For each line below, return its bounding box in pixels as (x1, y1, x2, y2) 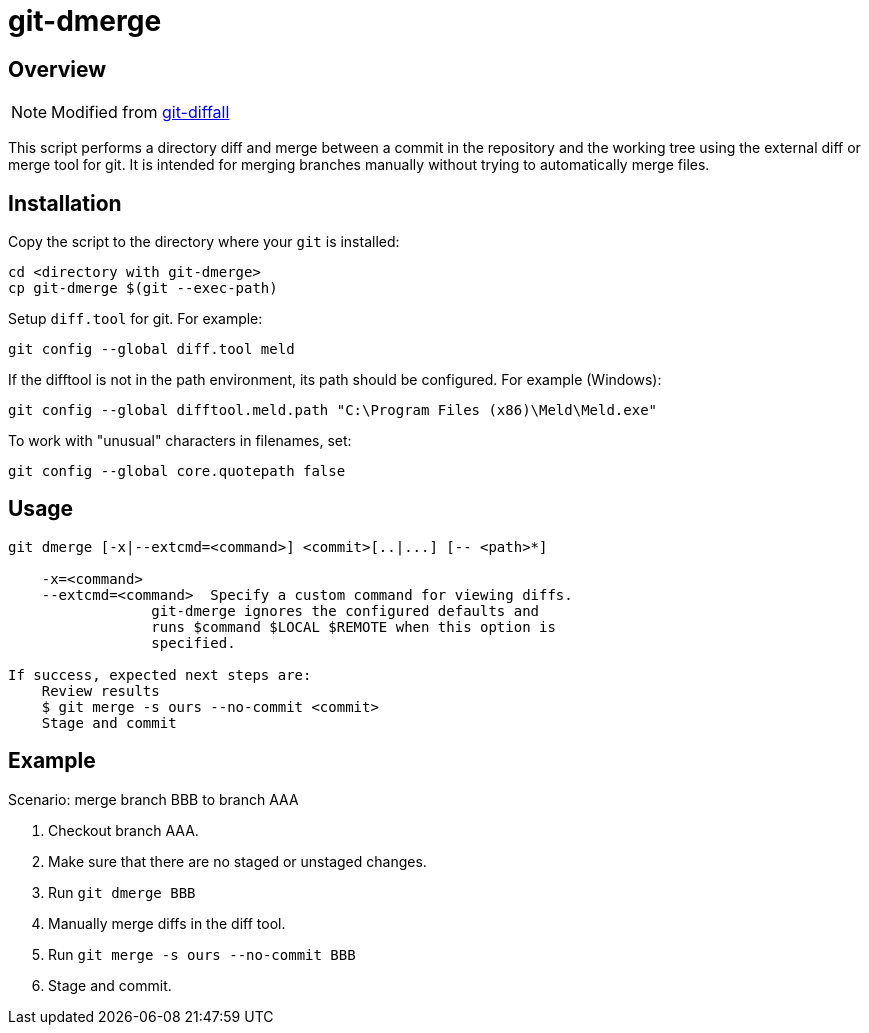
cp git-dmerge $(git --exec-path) (8, 280, 278, 297)
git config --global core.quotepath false (8, 463, 346, 480)
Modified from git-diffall (51, 102, 230, 123)
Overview (8, 56, 107, 82)
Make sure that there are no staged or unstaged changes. (48, 852, 427, 870)
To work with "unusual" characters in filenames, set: (8, 432, 352, 450)
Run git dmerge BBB (48, 883, 196, 901)
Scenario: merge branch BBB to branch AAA (8, 790, 299, 808)
